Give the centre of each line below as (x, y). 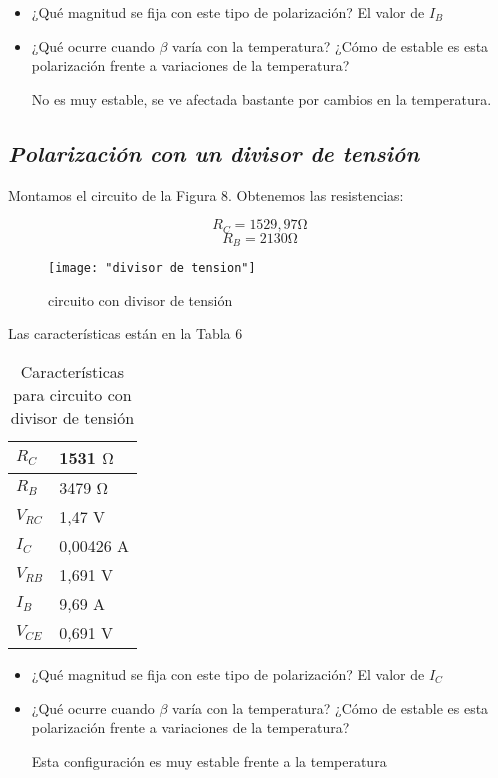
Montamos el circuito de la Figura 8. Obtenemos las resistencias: (206, 194)
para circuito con (72, 394)
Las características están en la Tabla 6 (125, 333)
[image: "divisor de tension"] (152, 268)
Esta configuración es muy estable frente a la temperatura (209, 760)
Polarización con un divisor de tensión (214, 152)
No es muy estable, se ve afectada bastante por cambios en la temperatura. (261, 98)
